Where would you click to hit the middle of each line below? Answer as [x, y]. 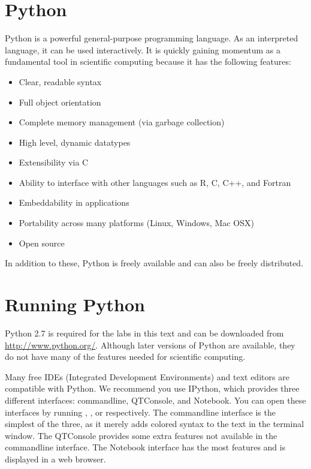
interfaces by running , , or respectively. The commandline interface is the [140, 412]
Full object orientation [60, 102]
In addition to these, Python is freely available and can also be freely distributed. [154, 263]
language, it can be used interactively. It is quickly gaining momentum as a [143, 49]
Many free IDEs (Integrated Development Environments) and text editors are [147, 376]
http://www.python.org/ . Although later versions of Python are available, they [150, 345]
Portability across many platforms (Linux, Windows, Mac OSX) [136, 223]
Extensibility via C [54, 162]
